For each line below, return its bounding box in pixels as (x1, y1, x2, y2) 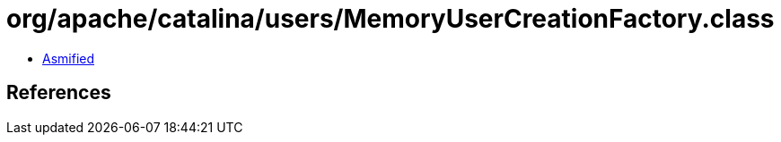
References (6, 81, 111, 104)
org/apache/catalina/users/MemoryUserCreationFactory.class (6, 4, 775, 34)
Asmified (42, 50, 95, 66)
